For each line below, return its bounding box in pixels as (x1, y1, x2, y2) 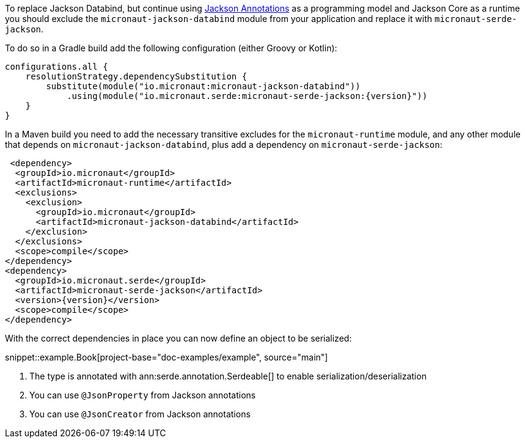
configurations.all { (5, 62, 108, 71)
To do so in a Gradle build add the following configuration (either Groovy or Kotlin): (5, 43, 337, 53)
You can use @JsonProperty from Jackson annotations (29, 390, 256, 400)
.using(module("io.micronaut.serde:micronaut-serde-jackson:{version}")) (67, 91, 428, 101)
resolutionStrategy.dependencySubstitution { (25, 71, 248, 81)
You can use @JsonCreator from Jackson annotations (29, 409, 251, 419)
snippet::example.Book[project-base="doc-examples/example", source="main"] (5, 352, 328, 362)
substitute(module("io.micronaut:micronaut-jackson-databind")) (46, 81, 361, 91)
